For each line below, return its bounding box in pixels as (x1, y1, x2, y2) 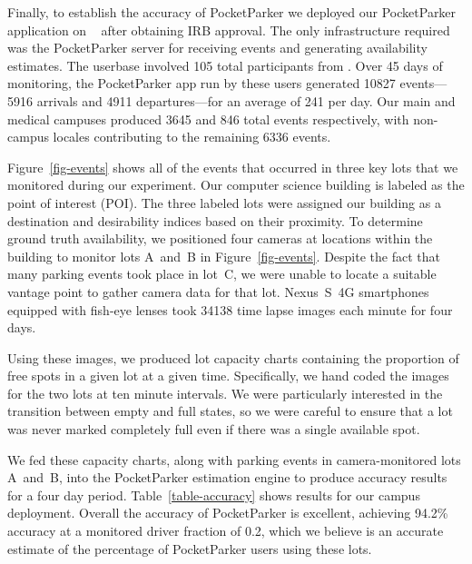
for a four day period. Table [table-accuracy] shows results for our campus (7, 485, 420, 504)
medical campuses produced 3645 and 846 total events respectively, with (7, 109, 409, 128)
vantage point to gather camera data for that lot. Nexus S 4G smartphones (7, 282, 429, 301)
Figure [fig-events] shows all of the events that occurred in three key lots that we (7, 157, 458, 176)
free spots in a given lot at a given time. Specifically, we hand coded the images (7, 366, 449, 385)
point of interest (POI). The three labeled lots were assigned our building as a (7, 193, 441, 212)
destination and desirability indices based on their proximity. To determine (7, 211, 423, 230)
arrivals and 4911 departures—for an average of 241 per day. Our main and (36, 91, 456, 110)
